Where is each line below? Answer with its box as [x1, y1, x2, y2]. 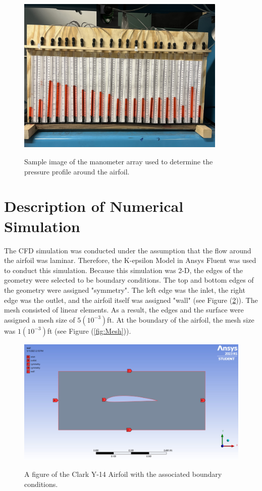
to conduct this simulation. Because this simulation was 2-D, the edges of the [4, 264, 243, 275]
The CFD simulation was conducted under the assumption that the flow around [4, 245, 251, 255]
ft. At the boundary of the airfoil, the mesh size [107, 314, 254, 325]
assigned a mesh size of [4, 314, 75, 325]
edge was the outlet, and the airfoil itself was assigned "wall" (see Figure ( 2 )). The [4, 294, 258, 305]
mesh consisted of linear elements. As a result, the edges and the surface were [4, 304, 244, 315]
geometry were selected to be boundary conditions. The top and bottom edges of [4, 275, 254, 285]
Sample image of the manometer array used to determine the [24, 156, 213, 167]
